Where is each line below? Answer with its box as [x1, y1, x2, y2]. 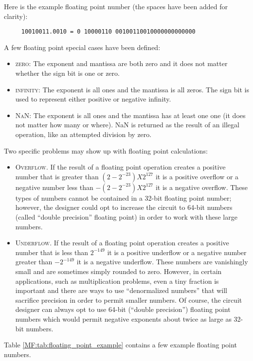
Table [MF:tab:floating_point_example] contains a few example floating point [4, 340, 237, 350]
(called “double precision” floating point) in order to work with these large [15, 211, 237, 222]
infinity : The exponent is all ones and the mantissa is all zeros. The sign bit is [15, 84, 249, 94]
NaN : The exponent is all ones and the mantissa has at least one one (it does [15, 110, 246, 120]
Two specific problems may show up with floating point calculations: [4, 145, 208, 155]
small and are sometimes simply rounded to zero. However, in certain [15, 266, 222, 276]
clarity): [4, 11, 28, 21]
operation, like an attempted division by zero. [15, 129, 152, 139]
